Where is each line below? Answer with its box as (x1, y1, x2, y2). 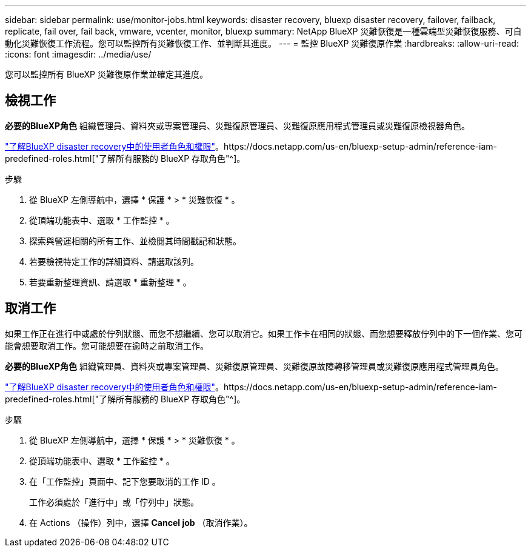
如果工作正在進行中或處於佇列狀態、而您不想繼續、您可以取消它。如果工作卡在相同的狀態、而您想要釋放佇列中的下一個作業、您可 (5, 328, 523, 339)
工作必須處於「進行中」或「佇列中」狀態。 (29, 496, 199, 507)
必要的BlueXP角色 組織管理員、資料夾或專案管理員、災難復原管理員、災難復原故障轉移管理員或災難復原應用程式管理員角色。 (5, 361, 504, 371)
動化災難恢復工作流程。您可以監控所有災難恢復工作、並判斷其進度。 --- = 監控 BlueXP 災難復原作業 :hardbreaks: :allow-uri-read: (5, 38, 519, 48)
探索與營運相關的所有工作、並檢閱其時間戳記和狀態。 (29, 235, 241, 246)
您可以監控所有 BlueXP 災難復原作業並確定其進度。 (5, 69, 208, 79)
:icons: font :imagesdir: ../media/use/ (5, 49, 152, 59)
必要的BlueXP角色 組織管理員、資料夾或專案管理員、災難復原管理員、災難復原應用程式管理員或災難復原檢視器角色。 (5, 120, 470, 131)
